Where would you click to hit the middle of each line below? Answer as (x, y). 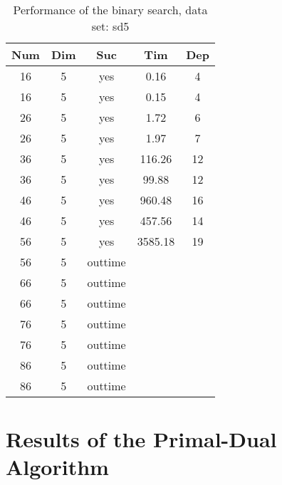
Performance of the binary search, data (110, 10)
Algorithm (57, 467)
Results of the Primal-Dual (141, 439)
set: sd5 (110, 26)
